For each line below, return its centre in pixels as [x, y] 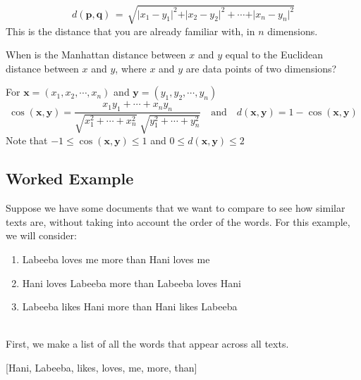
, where [131, 68]
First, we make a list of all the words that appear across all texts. [147, 344]
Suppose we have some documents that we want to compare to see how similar [176, 208]
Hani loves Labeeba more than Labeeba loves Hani [131, 283]
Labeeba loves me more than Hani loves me [116, 259]
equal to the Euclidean [274, 55]
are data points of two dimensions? [261, 68]
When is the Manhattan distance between [96, 55]
